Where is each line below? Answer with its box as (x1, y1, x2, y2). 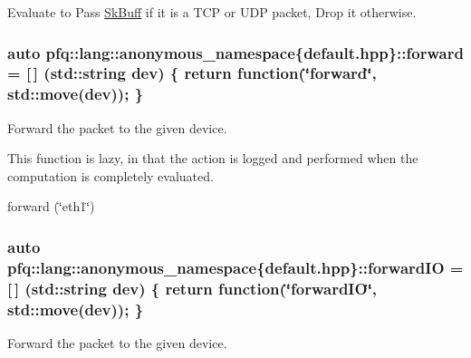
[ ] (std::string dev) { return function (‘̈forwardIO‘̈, (7, 276, 378, 299)
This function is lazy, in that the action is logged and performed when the (7, 149, 418, 168)
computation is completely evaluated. (7, 166, 214, 185)
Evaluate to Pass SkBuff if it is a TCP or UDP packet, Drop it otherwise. (7, 3, 417, 21)
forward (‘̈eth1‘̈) (7, 197, 95, 216)
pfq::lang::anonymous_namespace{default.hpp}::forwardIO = (7, 256, 464, 278)
